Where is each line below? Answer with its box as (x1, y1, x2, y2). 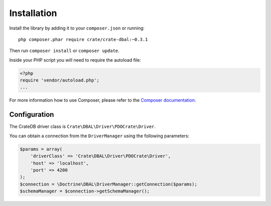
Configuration (9, 110, 54, 119)
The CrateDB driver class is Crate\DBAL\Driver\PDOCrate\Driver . (9, 123, 156, 130)
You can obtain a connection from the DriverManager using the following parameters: (9, 133, 190, 139)
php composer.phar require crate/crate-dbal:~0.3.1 (18, 37, 148, 42)
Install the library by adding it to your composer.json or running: (9, 25, 145, 31)
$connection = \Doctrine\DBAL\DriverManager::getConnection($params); (20, 181, 198, 187)
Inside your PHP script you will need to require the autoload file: (9, 57, 142, 63)
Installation (9, 8, 57, 19)
